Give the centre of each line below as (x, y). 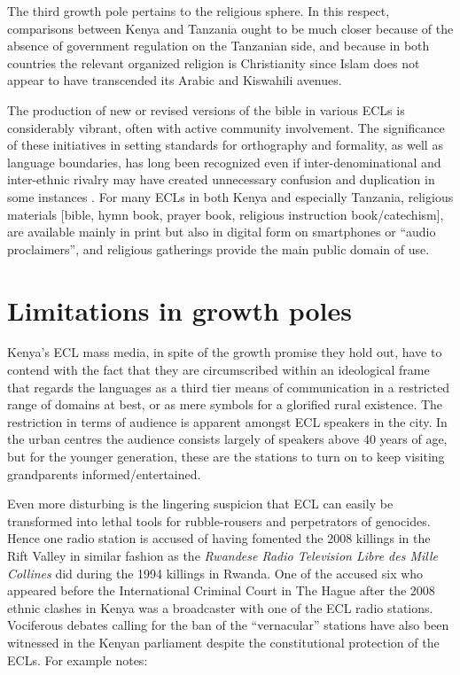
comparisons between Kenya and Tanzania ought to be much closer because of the (230, 28)
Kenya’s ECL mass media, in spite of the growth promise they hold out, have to (225, 352)
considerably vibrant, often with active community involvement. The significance (226, 127)
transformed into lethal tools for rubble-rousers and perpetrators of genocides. (219, 520)
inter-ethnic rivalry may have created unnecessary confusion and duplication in (221, 179)
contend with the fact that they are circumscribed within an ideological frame (218, 370)
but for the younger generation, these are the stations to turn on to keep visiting (226, 456)
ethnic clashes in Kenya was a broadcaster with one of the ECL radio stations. (220, 607)
